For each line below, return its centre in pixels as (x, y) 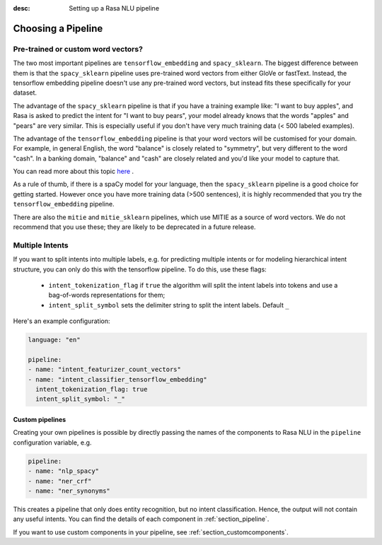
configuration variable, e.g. (52, 443)
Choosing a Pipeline (58, 28)
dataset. (25, 93)
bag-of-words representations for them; (107, 295)
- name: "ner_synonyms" (69, 491)
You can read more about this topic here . (74, 171)
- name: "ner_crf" (60, 481)
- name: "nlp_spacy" (63, 471)
